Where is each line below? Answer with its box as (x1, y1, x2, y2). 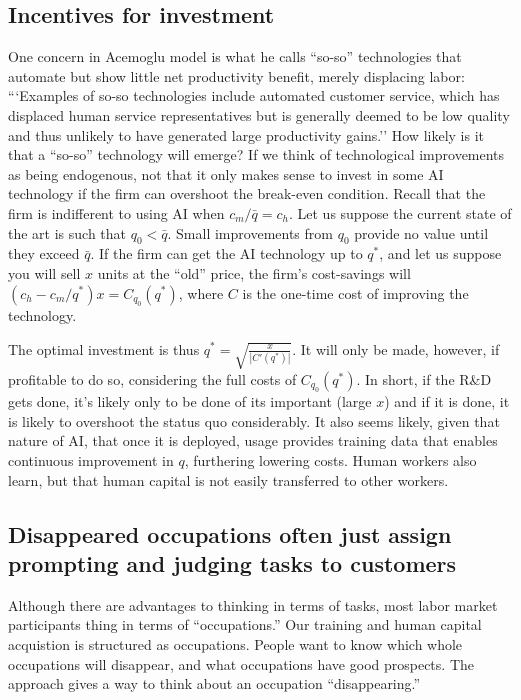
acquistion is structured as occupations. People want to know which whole (8, 633, 463, 654)
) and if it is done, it (384, 391, 510, 412)
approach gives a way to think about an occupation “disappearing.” (8, 673, 421, 694)
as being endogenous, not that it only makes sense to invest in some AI (8, 163, 444, 184)
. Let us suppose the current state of (288, 202, 512, 223)
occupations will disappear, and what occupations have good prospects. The (8, 653, 474, 674)
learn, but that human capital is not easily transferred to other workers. (8, 469, 449, 490)
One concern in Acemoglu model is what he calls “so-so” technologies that (8, 46, 462, 67)
